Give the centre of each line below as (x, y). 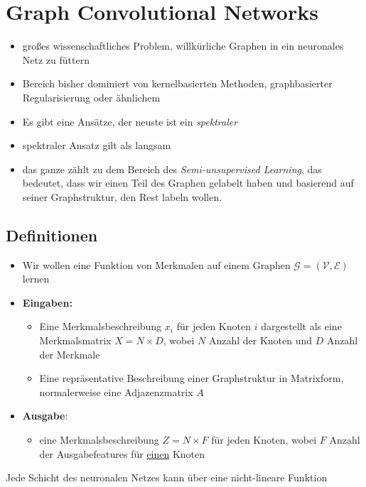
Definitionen (52, 235)
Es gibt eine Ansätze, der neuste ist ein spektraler (130, 121)
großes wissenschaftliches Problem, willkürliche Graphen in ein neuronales (183, 46)
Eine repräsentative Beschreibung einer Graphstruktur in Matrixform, (192, 378)
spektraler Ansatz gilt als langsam (97, 145)
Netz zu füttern (56, 59)
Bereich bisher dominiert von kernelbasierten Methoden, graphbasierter (177, 83)
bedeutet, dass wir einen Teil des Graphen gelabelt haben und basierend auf (188, 183)
